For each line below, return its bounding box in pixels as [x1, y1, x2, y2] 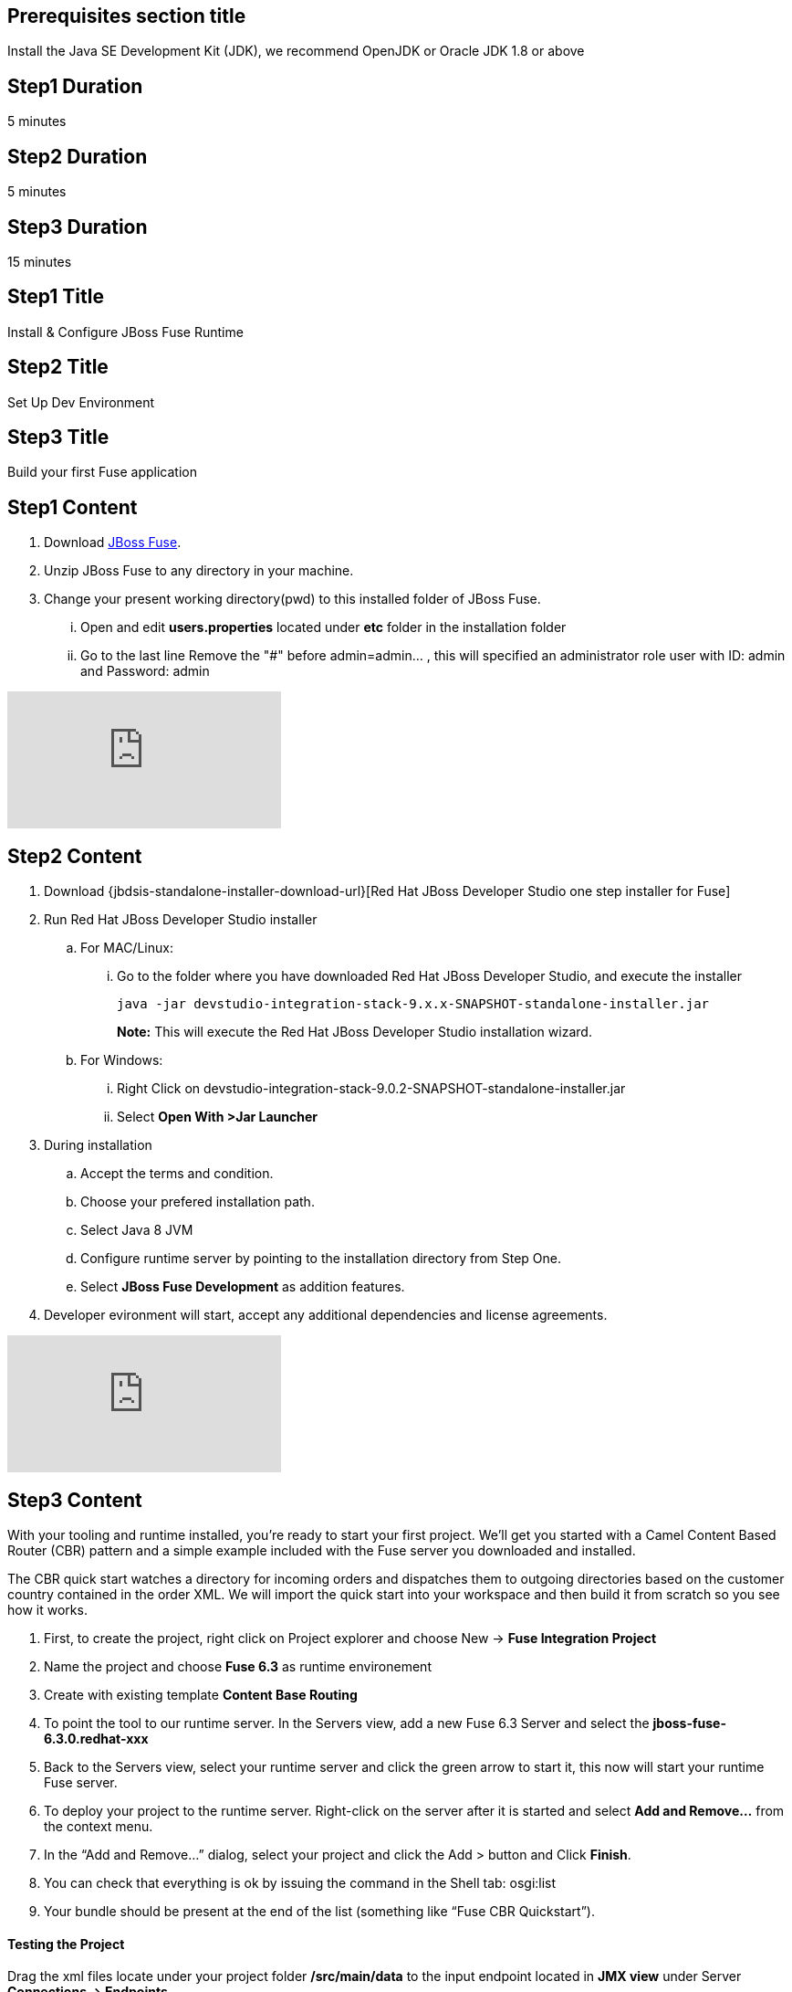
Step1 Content [7, 495, 138, 519]
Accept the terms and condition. [80, 1165, 274, 1182]
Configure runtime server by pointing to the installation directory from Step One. [80, 1250, 562, 1267]
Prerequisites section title [7, 5, 246, 27]
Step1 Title [7, 285, 104, 309]
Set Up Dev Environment [7, 394, 155, 410]
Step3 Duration [7, 215, 148, 238]
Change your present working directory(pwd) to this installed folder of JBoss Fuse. [44, 591, 541, 607]
